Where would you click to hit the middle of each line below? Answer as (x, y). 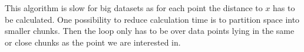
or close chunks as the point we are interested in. (93, 42)
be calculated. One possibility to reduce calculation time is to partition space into (152, 19)
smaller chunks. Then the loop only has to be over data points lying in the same (150, 31)
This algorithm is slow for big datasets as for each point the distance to (134, 8)
